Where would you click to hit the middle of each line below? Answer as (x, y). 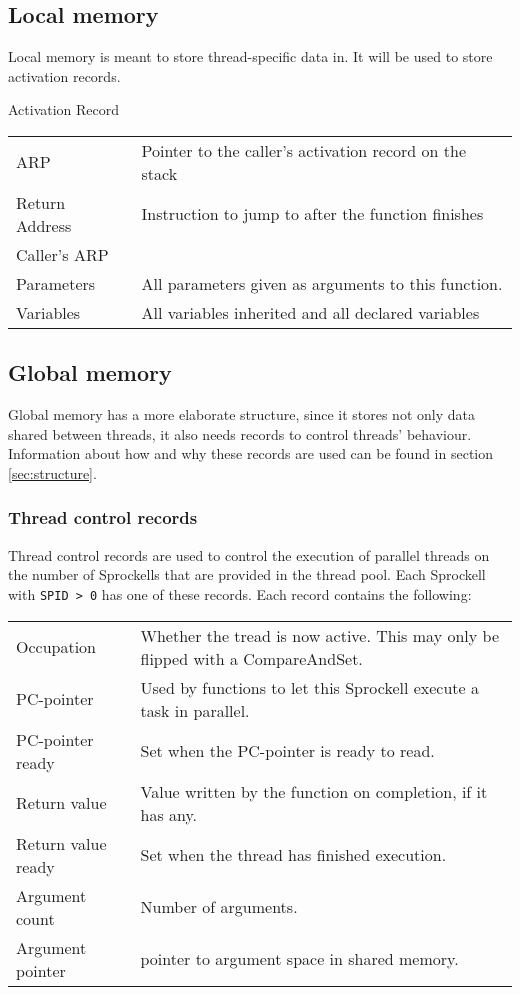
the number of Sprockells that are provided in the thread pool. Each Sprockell (247, 574)
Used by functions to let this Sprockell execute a (310, 687)
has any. (169, 814)
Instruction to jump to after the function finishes (312, 214)
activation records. (64, 75)
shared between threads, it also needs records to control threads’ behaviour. (240, 433)
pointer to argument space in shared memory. (299, 959)
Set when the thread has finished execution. (293, 855)
